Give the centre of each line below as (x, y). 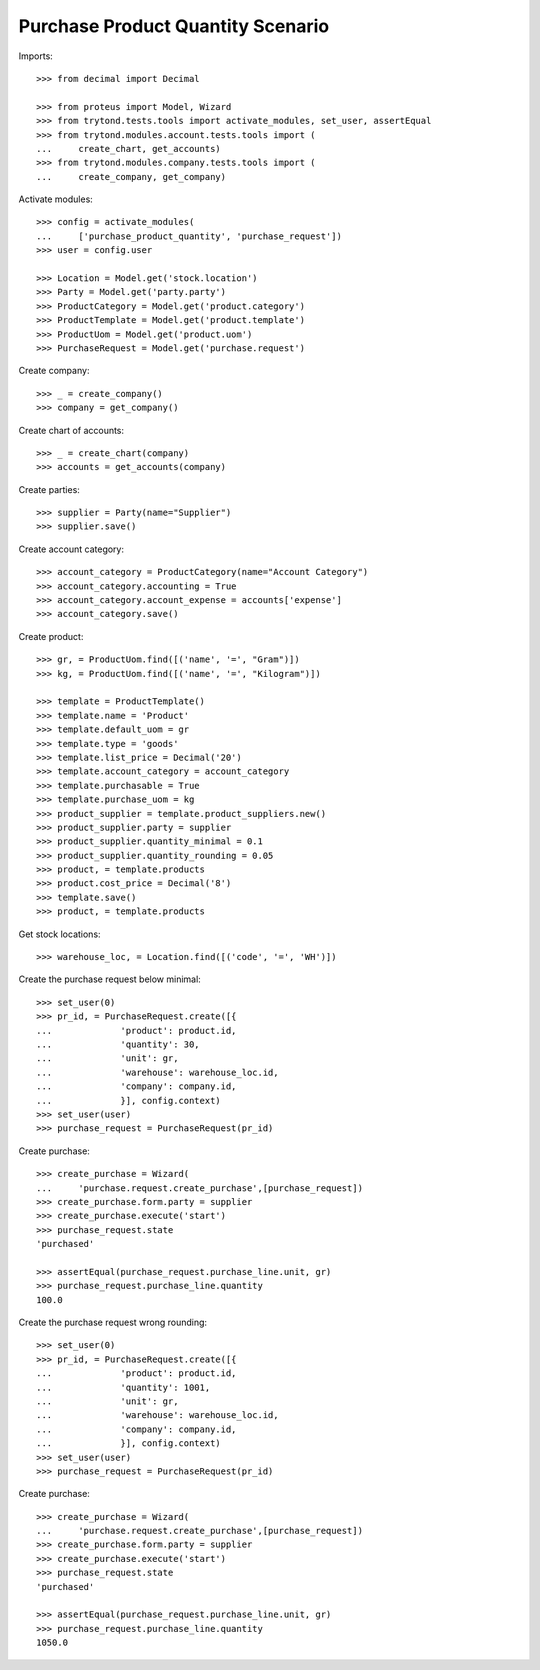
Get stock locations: (59, 934)
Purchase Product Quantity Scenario (174, 26)
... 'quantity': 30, (118, 1044)
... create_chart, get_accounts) (129, 148)
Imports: (36, 56)
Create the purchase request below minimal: (110, 979)
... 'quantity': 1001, (123, 1387)
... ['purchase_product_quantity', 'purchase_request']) (189, 236)
